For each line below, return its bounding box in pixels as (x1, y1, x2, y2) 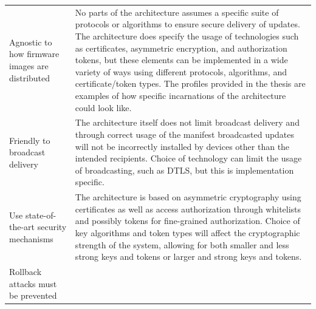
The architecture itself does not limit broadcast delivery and (75, 116, 300, 129)
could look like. (75, 101, 132, 114)
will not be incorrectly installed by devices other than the (75, 140, 290, 152)
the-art (9, 220, 35, 233)
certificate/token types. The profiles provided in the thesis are (75, 77, 306, 90)
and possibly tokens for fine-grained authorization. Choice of (75, 214, 300, 227)
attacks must (9, 277, 57, 290)
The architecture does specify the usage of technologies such (75, 29, 299, 42)
